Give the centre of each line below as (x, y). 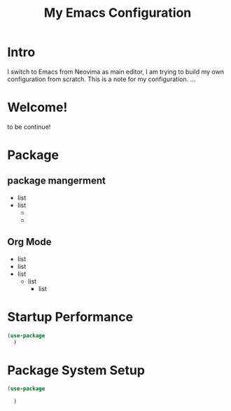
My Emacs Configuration (118, 13)
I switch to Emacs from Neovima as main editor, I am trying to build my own (115, 71)
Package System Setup (76, 370)
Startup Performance (70, 317)
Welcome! (37, 107)
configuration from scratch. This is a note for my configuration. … (101, 79)
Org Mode (29, 242)
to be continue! (29, 127)
